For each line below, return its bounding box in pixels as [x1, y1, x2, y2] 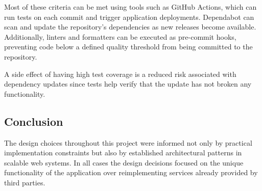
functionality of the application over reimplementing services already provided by [4, 167, 258, 178]
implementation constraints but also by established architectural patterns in [4, 147, 242, 158]
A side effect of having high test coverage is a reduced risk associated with [4, 68, 236, 79]
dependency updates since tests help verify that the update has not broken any [4, 78, 252, 89]
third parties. [4, 177, 45, 187]
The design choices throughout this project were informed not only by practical [4, 137, 252, 148]
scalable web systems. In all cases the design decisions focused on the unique [4, 157, 244, 168]
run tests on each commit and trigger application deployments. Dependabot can [4, 11, 254, 22]
